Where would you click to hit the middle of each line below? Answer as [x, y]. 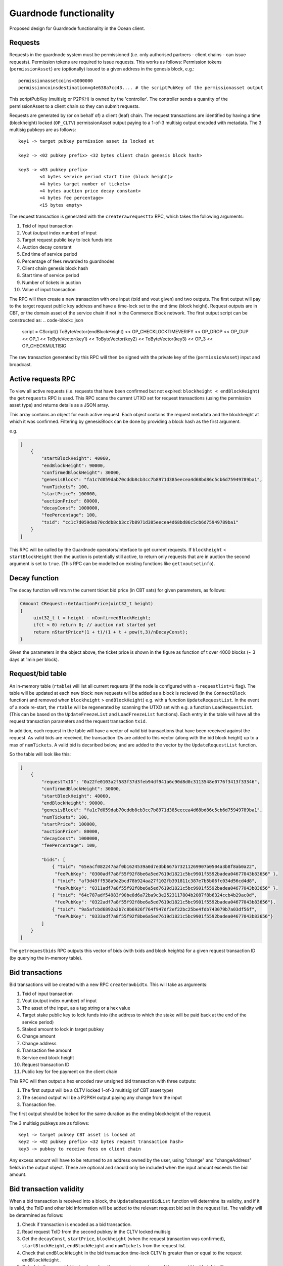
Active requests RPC [42, 379]
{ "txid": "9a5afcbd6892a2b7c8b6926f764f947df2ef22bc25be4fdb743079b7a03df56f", [154, 909]
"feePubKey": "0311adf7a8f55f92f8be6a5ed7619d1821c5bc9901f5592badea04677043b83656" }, [167, 888]
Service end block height [48, 1057]
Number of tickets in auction [52, 282]
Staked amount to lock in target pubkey [63, 1029]
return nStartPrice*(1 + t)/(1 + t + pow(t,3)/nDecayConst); [110, 632]
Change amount [39, 1036]
